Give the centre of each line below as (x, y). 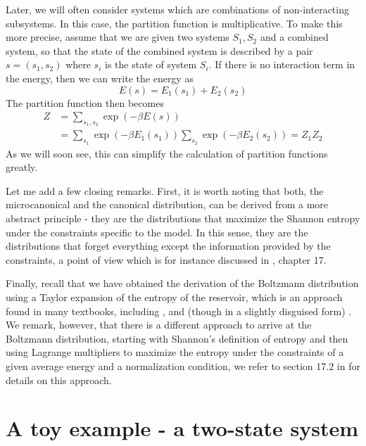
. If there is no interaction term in (282, 64)
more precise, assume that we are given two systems (118, 37)
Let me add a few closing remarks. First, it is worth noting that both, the (165, 190)
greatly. (22, 167)
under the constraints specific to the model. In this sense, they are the (157, 232)
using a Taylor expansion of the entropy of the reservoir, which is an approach (174, 297)
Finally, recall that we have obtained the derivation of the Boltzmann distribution (182, 283)
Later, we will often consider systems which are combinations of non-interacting (177, 9)
